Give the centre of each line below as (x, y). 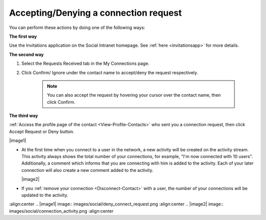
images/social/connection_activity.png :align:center (61, 211)
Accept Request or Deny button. (42, 131)
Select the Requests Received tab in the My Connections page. (85, 63)
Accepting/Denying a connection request (96, 13)
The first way (23, 36)
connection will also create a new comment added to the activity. (87, 170)
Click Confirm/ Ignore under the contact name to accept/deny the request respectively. (110, 72)
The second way (26, 55)
